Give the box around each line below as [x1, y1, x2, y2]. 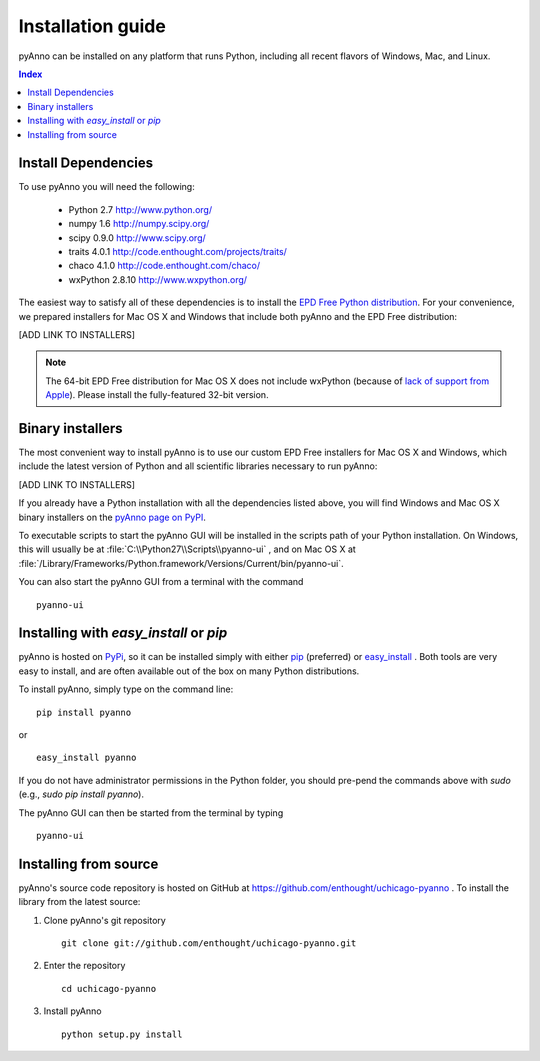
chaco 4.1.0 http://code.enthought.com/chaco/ [68, 260, 261, 272]
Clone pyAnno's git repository [43, 914, 167, 926]
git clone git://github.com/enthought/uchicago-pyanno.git [61, 938, 357, 949]
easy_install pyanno [36, 752, 137, 764]
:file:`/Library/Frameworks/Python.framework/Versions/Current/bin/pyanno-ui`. [18, 557, 344, 569]
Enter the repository [43, 960, 126, 972]
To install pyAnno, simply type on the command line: [18, 683, 234, 695]
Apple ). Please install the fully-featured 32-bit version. [45, 389, 269, 401]
